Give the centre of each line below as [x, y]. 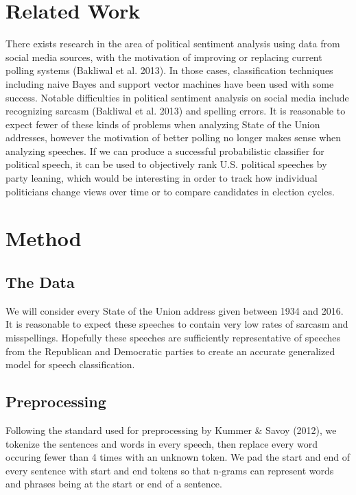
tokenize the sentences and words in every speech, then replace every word [162, 443]
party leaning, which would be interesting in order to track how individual [162, 178]
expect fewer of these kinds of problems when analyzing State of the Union [163, 124]
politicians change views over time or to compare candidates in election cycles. [170, 191]
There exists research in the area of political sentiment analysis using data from [173, 44]
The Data [40, 282]
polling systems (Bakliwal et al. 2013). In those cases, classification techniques [169, 70]
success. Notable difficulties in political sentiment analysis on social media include [177, 97]
